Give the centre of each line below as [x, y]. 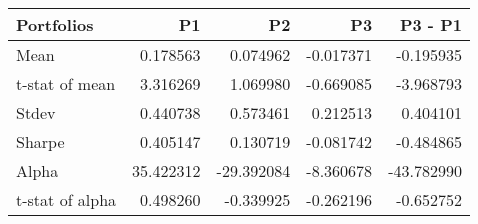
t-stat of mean [66, 83]
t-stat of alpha [66, 199]
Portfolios [55, 24]
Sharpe [40, 141]
